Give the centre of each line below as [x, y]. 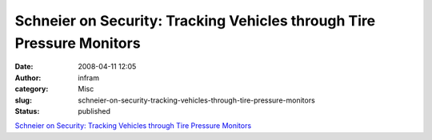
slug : [23, 100]
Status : [27, 111]
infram [89, 78]
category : [32, 89]
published [94, 111]
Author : [28, 78]
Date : [24, 67]
